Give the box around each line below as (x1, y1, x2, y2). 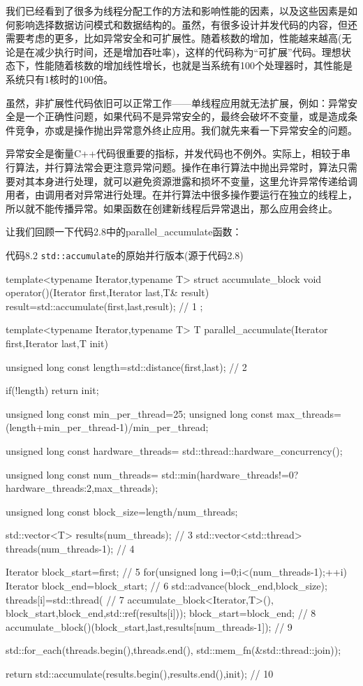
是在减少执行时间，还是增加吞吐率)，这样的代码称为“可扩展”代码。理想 (15, 44, 341, 59)
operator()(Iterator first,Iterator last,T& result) (6, 285, 209, 300)
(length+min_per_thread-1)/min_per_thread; (6, 420, 209, 435)
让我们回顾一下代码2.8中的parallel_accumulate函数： (6, 224, 242, 239)
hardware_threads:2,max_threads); (6, 481, 158, 495)
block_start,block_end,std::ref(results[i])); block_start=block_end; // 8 (6, 606, 316, 620)
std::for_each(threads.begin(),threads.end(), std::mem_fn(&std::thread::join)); (6, 643, 341, 657)
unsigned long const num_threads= (6, 467, 158, 481)
